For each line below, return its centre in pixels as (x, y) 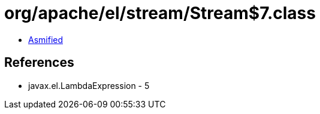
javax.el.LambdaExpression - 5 (89, 85)
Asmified (46, 39)
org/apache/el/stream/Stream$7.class (160, 13)
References (39, 63)
